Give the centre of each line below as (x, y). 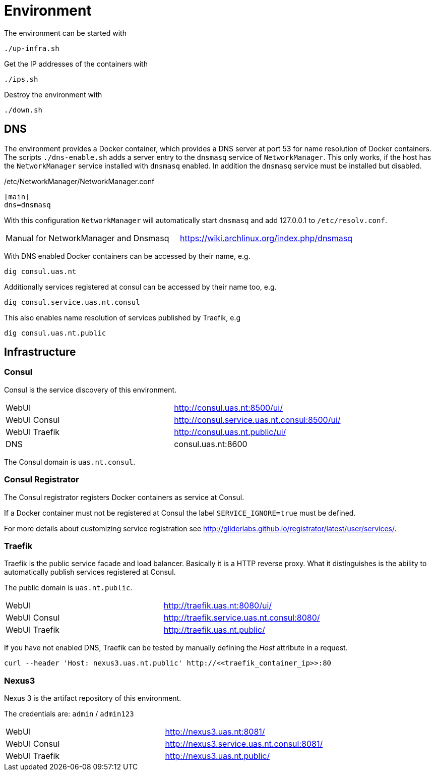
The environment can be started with (65, 33)
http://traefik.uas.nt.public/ (214, 630)
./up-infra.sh (32, 48)
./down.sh (23, 110)
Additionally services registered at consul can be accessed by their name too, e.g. (140, 287)
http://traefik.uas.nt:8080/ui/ (218, 606)
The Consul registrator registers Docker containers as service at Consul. (124, 497)
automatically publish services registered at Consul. (90, 572)
